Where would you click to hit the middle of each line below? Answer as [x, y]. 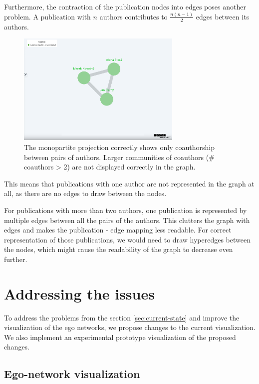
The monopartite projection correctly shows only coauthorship [119, 147]
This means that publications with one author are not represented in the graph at [129, 183]
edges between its [223, 16]
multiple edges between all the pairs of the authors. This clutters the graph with [127, 220]
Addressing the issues [79, 293]
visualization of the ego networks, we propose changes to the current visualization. [130, 327]
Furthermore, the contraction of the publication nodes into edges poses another [125, 6]
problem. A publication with [47, 16]
